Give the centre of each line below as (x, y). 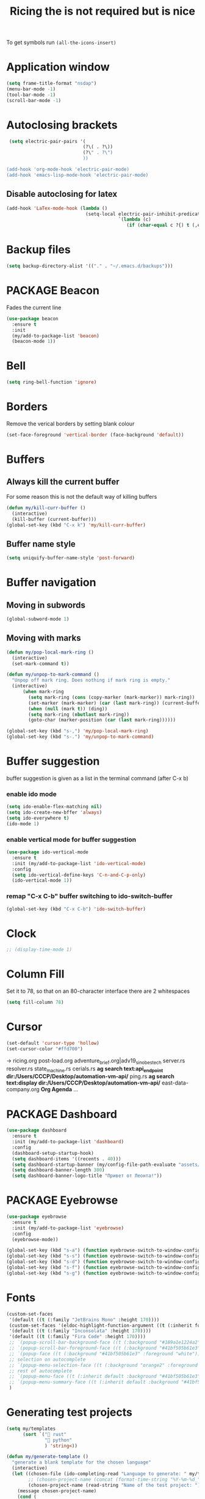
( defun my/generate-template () (47, 1457)
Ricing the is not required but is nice (103, 11)
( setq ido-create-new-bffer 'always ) (54, 812)
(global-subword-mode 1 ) (38, 619)
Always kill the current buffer (63, 482)
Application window (58, 67)
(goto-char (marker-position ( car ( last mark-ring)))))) (102, 720)
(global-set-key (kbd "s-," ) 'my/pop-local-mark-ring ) (77, 731)
